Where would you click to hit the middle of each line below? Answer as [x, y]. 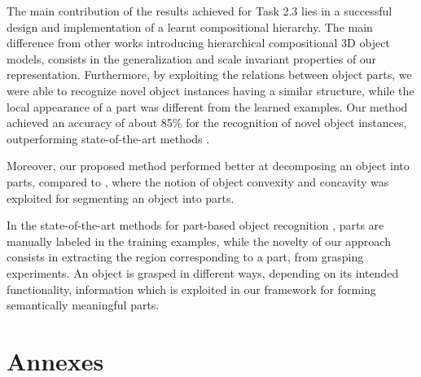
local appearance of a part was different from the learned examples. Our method [207, 106]
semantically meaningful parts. [83, 305]
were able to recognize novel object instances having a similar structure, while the [210, 90]
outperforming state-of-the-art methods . [108, 138]
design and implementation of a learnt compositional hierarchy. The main [190, 26]
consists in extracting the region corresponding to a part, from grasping [185, 257]
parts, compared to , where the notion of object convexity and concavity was [198, 181]
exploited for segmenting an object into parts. [121, 197]
